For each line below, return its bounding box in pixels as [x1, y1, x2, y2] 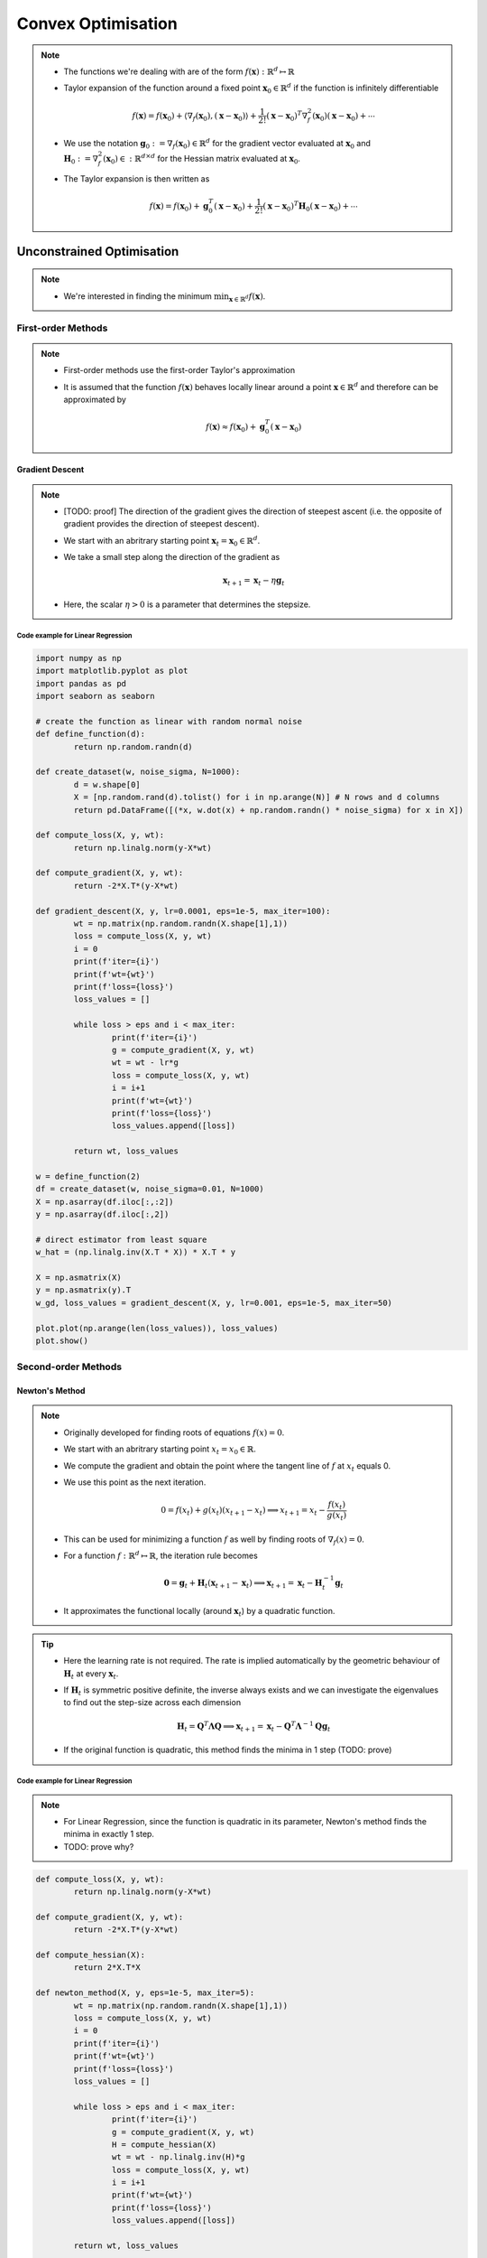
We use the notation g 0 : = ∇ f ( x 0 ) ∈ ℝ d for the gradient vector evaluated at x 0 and [63, 136, 372, 151]
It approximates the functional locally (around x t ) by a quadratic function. [63, 1605, 335, 1619]
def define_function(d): [35, 729, 146, 740]
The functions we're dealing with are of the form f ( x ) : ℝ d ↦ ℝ [63, 65, 295, 77]
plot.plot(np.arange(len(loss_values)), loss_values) [35, 1323, 279, 1333]
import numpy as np [35, 653, 122, 663]
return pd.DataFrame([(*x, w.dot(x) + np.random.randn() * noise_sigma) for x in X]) [73, 805, 464, 815]
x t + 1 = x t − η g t [222, 575, 285, 588]
